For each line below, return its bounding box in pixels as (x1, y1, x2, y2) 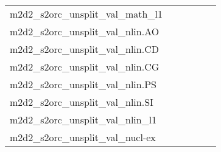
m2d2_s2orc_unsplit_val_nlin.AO (10, 24, 160, 38)
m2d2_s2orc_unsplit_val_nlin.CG (10, 60, 160, 74)
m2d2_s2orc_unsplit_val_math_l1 (10, 7, 163, 21)
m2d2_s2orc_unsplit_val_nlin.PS (10, 77, 156, 91)
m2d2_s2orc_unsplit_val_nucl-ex (10, 130, 156, 144)
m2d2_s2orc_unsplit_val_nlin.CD (10, 42, 159, 56)
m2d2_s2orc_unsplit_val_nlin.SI (10, 95, 153, 109)
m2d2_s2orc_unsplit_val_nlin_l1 (10, 112, 157, 126)
